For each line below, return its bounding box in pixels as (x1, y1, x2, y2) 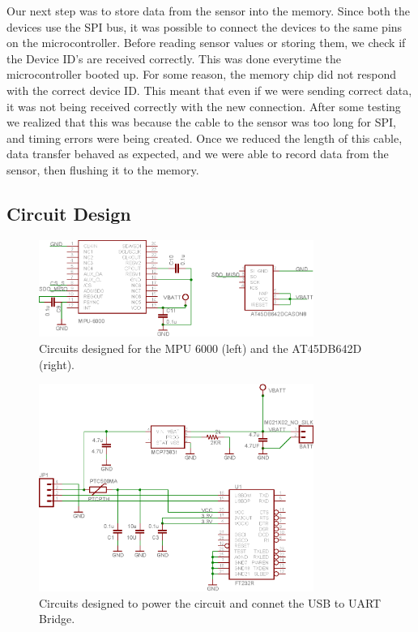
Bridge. (39, 610, 75, 627)
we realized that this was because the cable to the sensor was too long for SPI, (6, 114, 396, 131)
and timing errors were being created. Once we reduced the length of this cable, (6, 129, 403, 146)
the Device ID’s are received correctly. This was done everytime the (6, 49, 341, 67)
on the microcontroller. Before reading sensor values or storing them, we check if (6, 34, 406, 51)
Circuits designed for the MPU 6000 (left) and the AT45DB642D (39, 340, 362, 356)
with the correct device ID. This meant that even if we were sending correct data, (6, 81, 412, 98)
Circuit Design (6, 200, 131, 226)
